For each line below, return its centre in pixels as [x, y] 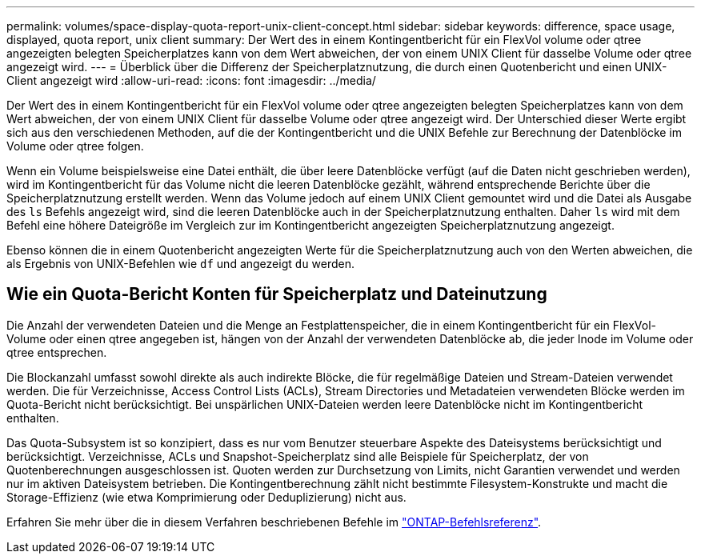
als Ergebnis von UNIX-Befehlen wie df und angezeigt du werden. [180, 264]
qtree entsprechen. [57, 352]
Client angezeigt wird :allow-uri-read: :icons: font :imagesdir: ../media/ [191, 80]
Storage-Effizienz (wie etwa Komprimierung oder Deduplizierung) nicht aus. [206, 497]
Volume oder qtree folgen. [75, 146]
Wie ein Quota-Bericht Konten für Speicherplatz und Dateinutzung [277, 294]
